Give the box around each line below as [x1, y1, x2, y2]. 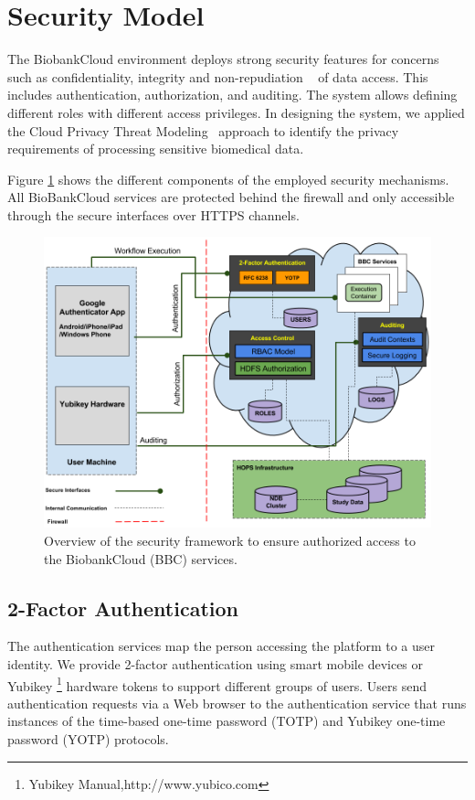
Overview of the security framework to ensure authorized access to [44, 531, 416, 550]
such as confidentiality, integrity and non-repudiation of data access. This [7, 67, 428, 86]
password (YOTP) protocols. [7, 730, 169, 749]
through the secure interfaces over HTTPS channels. [7, 205, 300, 224]
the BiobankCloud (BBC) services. [44, 549, 237, 568]
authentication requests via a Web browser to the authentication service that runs [7, 693, 467, 712]
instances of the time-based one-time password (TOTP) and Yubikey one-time [7, 711, 446, 731]
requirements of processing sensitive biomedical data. [7, 139, 304, 158]
